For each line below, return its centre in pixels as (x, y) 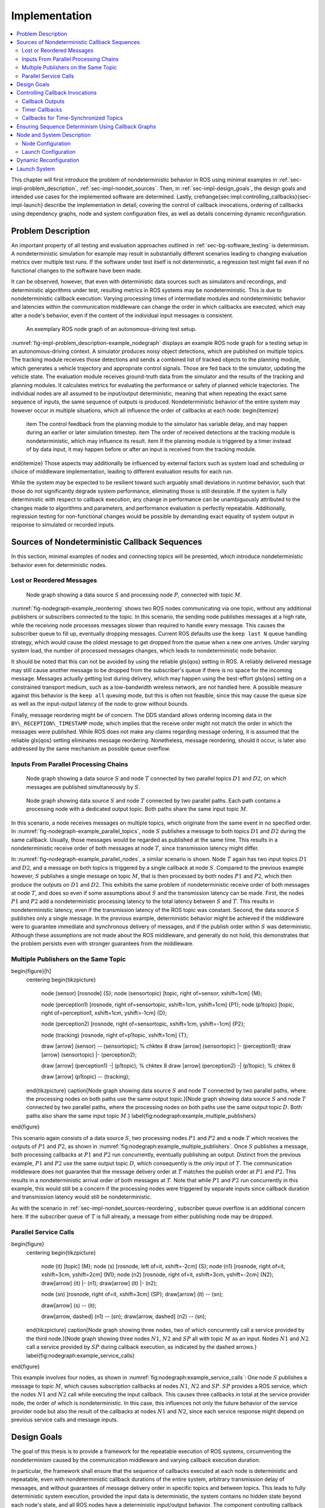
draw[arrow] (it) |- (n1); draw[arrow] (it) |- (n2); (99, 1283)
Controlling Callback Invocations (57, 93)
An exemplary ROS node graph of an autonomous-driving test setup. (111, 329)
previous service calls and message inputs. (65, 1420)
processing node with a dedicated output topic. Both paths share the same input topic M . (137, 809)
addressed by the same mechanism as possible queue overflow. (91, 749)
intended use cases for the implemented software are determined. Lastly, (102, 197)
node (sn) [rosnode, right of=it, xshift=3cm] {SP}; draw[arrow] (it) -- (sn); (132, 1294)
